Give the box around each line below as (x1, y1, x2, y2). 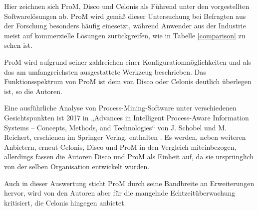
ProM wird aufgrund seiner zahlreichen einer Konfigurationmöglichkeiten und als (4, 56, 251, 67)
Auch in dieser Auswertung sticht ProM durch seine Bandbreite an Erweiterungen (4, 178, 255, 188)
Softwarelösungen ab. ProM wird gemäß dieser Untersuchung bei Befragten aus (4, 10, 246, 21)
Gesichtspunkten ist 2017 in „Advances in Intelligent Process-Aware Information (4, 112, 249, 122)
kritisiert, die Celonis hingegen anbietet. (4, 197, 126, 208)
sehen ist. (4, 40, 32, 50)
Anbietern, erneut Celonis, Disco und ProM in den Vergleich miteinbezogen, (4, 141, 237, 152)
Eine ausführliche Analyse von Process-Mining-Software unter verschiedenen (4, 103, 237, 113)
